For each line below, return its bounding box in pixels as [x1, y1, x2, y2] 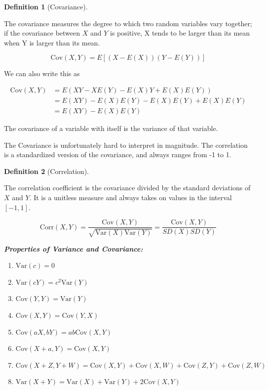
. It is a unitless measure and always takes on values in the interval [29, 192, 232, 203]
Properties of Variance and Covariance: [4, 243, 143, 254]
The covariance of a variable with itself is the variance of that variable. [4, 123, 218, 133]
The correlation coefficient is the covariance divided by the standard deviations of [4, 182, 251, 193]
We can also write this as [4, 68, 80, 79]
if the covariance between [4, 28, 80, 38]
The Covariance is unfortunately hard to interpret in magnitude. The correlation [4, 139, 248, 150]
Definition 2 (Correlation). [4, 166, 89, 176]
